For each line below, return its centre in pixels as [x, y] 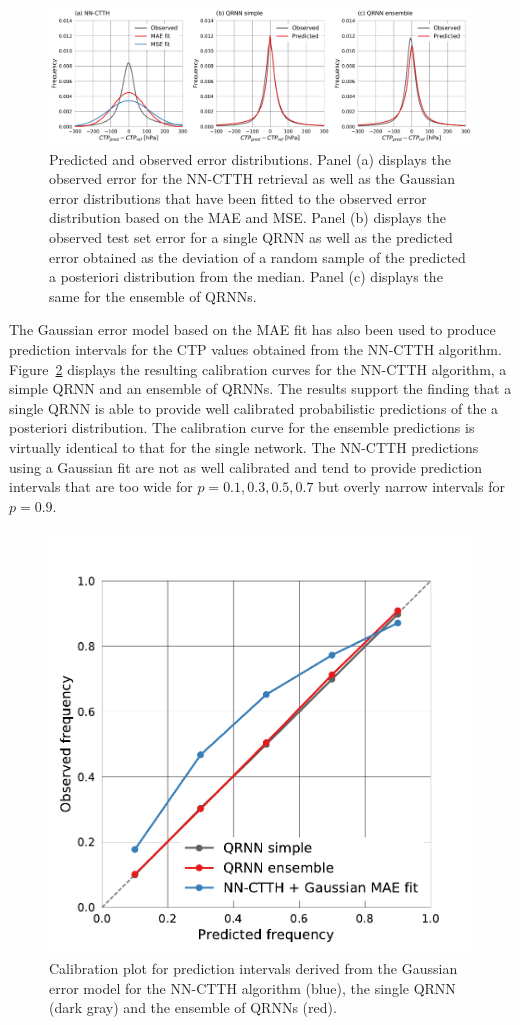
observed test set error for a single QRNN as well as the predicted [251, 237]
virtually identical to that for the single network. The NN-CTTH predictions [244, 446]
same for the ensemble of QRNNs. [153, 295]
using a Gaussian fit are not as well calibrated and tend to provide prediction [246, 466]
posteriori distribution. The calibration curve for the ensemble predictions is [242, 427]
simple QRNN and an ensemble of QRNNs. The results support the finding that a [260, 388]
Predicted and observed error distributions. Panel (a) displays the [250, 158]
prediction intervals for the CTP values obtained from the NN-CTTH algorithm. [255, 348]
